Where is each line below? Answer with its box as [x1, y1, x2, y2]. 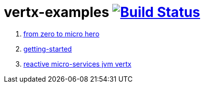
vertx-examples [4, 4, 109, 20]
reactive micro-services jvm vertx [23, 59, 132, 68]
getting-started [23, 44, 72, 53]
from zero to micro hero [23, 29, 100, 38]
